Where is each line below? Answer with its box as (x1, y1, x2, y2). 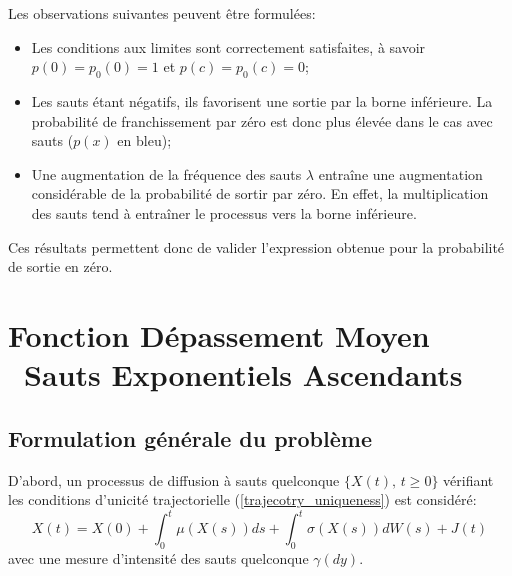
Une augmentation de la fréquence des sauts (31, 163, 302, 184)
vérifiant (443, 469, 494, 490)
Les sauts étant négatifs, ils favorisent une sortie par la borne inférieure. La (31, 90, 493, 111)
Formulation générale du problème (8, 422, 372, 453)
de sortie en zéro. (8, 256, 113, 277)
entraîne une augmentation (318, 163, 483, 184)
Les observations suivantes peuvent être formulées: (8, 3, 316, 23)
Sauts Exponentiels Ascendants (24, 354, 463, 395)
